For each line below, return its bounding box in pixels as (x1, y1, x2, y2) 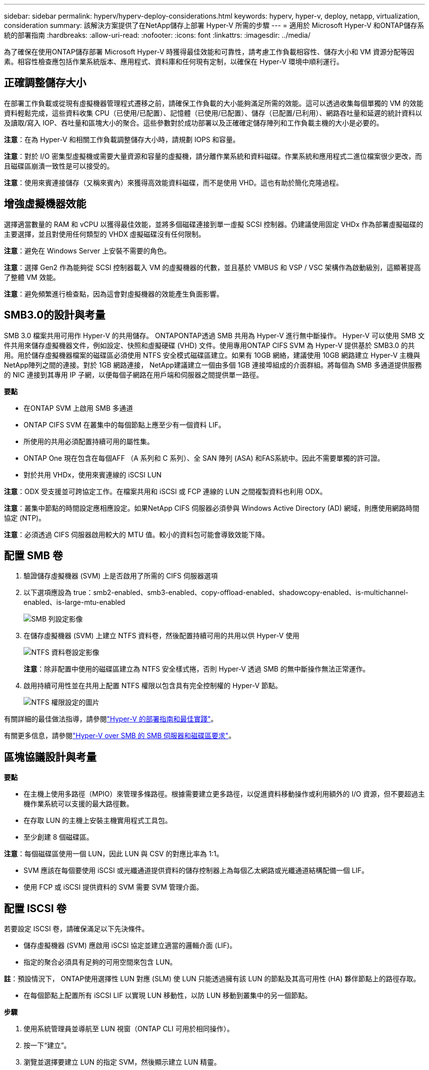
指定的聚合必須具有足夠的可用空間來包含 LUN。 (24, 958, 177, 967)
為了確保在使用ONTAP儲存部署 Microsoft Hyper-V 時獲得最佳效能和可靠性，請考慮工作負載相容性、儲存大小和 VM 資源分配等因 (4, 48, 414, 56)
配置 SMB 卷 (4, 549, 63, 562)
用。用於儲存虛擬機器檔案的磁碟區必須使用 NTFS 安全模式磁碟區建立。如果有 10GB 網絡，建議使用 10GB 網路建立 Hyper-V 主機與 (4, 350, 420, 359)
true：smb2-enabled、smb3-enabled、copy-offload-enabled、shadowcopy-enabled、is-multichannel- (73, 588, 409, 597)
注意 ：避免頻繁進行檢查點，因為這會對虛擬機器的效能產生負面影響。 (4, 289, 223, 298)
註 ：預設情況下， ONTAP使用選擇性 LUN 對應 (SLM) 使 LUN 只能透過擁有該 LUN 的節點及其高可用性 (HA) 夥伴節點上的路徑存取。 (4, 974, 420, 983)
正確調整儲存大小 (4, 76, 86, 89)
